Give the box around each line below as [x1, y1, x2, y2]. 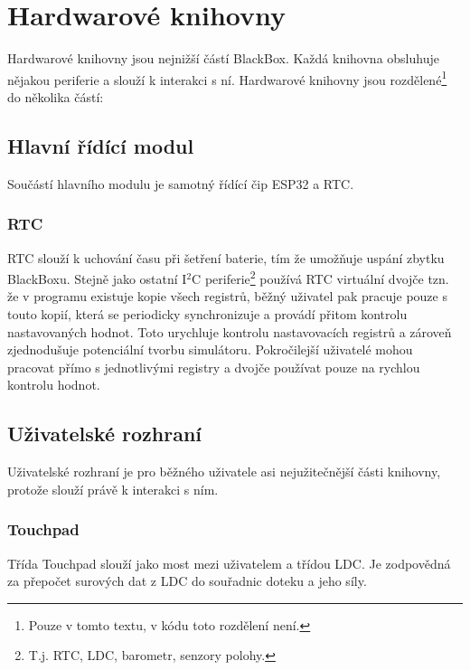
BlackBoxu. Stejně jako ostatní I [7, 269, 187, 288]
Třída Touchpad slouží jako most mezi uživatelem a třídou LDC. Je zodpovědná [7, 553, 451, 572]
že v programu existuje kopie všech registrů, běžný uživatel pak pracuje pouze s [7, 287, 447, 306]
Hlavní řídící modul [7, 131, 194, 159]
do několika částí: [7, 87, 104, 106]
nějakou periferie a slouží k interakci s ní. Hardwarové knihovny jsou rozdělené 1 [7, 67, 447, 89]
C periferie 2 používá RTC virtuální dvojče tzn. [192, 267, 449, 288]
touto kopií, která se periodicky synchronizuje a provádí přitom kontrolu [7, 305, 408, 324]
